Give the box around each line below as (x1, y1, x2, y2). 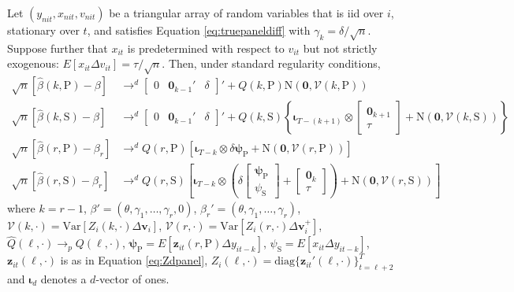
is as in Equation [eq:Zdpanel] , (60, 252, 208, 268)
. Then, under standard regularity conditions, (162, 55, 381, 72)
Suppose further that (7, 39, 108, 56)
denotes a (40, 270, 87, 286)
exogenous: (7, 55, 59, 72)
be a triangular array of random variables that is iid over (109, 5, 384, 20)
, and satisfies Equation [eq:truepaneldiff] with (87, 22, 311, 38)
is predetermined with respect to (127, 39, 285, 56)
